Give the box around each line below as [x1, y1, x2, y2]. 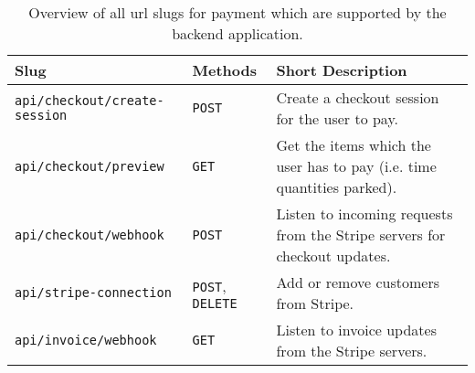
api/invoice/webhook [15, 333, 157, 347]
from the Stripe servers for [276, 224, 446, 245]
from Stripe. [276, 293, 354, 314]
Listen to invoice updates [276, 319, 437, 340]
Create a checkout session [276, 87, 439, 108]
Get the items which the [276, 134, 431, 155]
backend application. [172, 23, 303, 44]
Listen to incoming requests [276, 203, 453, 224]
